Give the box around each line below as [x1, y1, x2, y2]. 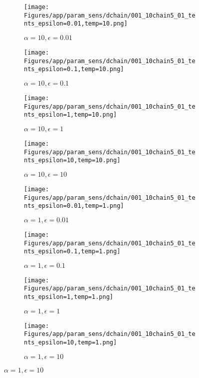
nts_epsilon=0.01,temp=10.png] [24, 20, 128, 28]
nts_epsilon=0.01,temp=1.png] [24, 202, 124, 210]
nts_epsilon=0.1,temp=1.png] [24, 248, 121, 255]
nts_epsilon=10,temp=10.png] [24, 157, 121, 164]
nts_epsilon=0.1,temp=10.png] [24, 66, 124, 73]
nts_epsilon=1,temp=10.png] [24, 111, 117, 119]
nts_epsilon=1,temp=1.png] [24, 293, 113, 301]
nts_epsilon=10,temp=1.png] [24, 339, 117, 346]
